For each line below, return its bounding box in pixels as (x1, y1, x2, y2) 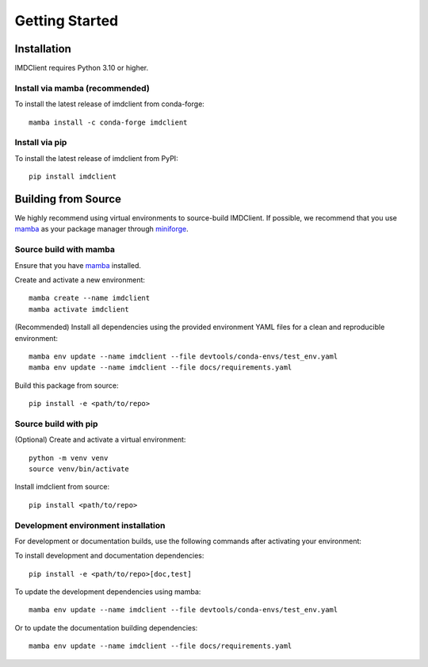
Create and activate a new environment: (14, 274, 146, 285)
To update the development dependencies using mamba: (14, 587, 201, 596)
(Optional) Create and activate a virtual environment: (14, 435, 186, 444)
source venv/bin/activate (29, 465, 130, 473)
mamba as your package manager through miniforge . (14, 224, 189, 234)
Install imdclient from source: (14, 482, 110, 492)
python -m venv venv (29, 453, 109, 462)
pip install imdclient (29, 172, 117, 182)
